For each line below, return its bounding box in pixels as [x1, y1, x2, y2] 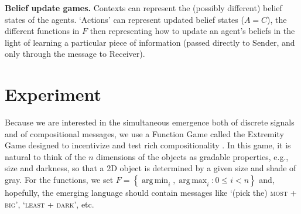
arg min [141, 176, 169, 185]
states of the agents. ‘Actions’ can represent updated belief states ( [5, 13, 244, 25]
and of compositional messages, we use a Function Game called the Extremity [5, 127, 284, 140]
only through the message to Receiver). [5, 47, 145, 60]
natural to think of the [5, 150, 86, 162]
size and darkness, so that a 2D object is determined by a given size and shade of [5, 162, 296, 174]
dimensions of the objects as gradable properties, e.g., [96, 150, 289, 162]
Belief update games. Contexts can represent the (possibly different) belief [5, 2, 282, 13]
